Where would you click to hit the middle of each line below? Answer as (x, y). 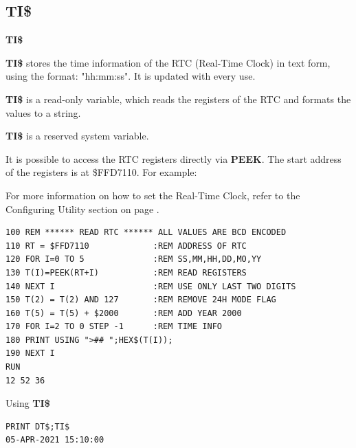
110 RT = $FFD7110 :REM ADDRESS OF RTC (126, 246)
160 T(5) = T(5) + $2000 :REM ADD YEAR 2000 (124, 313)
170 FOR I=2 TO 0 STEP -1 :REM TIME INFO (114, 327)
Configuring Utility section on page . (82, 209)
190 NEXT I (30, 354)
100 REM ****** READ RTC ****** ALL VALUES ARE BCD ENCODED (146, 233)
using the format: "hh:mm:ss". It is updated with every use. (131, 76)
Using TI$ (28, 403)
